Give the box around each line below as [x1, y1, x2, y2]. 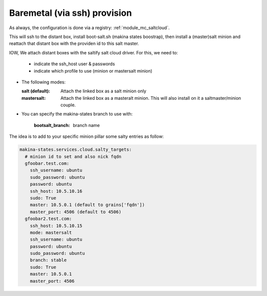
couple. [60, 102, 76, 108]
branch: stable [30, 257, 67, 263]
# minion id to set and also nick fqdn [25, 154, 122, 159]
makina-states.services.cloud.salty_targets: [19, 147, 132, 153]
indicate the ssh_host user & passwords [34, 61, 115, 67]
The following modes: [21, 79, 66, 85]
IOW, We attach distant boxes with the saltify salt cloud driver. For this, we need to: [9, 49, 178, 55]
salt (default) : [21, 88, 50, 94]
